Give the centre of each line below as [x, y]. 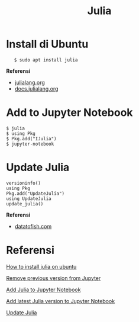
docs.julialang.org [36, 88]
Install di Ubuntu [47, 44]
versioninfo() [24, 183]
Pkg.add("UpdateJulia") [35, 194]
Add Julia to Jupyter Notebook [43, 289]
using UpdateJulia [29, 199]
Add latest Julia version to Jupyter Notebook [61, 301]
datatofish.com [33, 226]
